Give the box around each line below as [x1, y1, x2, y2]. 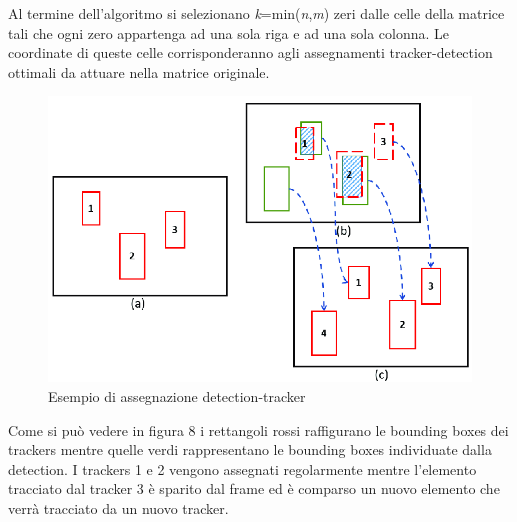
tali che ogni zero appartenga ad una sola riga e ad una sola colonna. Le [8, 22, 450, 43]
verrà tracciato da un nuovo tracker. [8, 497, 229, 518]
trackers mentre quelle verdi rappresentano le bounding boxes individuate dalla [8, 439, 492, 460]
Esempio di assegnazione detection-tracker [48, 386, 306, 406]
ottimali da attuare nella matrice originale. [8, 61, 270, 82]
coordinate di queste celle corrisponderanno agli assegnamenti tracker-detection [8, 42, 493, 63]
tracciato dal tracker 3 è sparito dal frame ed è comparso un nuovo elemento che [8, 478, 500, 499]
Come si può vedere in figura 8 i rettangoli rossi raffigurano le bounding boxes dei [8, 419, 509, 440]
